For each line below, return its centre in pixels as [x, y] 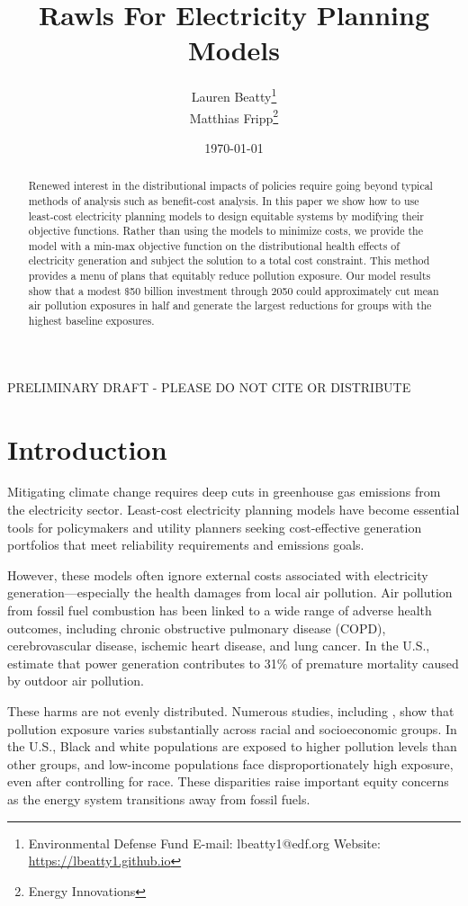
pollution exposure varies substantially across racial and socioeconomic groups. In [232, 728]
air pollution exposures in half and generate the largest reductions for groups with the [230, 305]
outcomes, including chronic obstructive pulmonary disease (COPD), [197, 628]
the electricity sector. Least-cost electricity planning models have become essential [234, 510]
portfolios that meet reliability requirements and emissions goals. [186, 545]
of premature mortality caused [375, 663]
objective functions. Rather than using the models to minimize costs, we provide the [225, 231]
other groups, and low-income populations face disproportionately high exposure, [230, 763]
